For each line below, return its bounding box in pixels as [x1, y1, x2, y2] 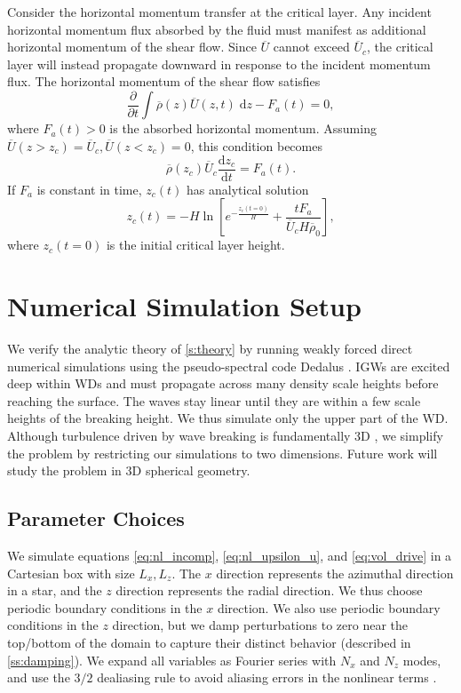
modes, [402, 650, 441, 669]
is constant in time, [36, 179, 142, 198]
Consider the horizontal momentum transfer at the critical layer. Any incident [7, 3, 432, 20]
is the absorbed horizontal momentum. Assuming [109, 119, 377, 138]
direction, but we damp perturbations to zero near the [112, 616, 409, 634]
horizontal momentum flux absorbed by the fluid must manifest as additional [7, 20, 426, 38]
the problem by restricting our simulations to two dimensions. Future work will [7, 443, 438, 462]
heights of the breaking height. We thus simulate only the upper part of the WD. [7, 409, 449, 427]
